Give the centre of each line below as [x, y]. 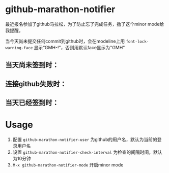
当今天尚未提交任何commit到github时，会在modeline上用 [65, 41]
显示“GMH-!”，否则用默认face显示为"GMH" [79, 47]
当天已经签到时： [32, 103]
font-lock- [137, 42]
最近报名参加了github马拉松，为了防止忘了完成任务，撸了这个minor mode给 [85, 24]
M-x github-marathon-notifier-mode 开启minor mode [68, 165]
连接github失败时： [36, 84]
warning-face [19, 48]
